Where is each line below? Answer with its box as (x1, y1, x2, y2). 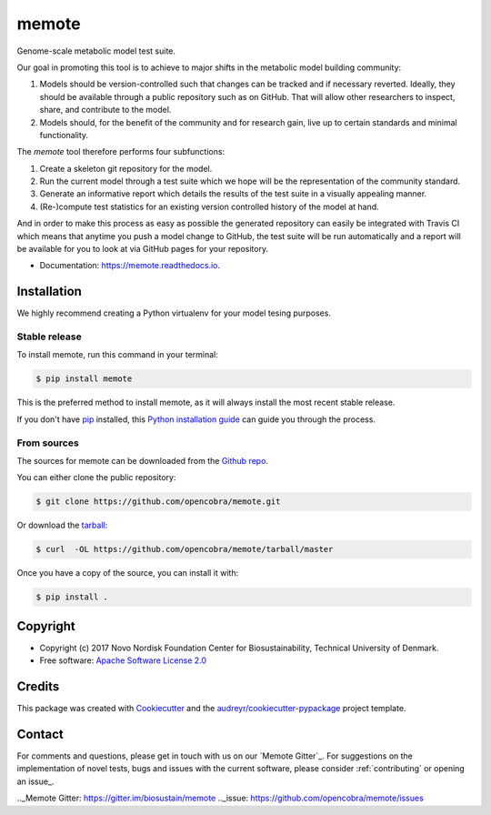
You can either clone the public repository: (16, 472, 176, 483)
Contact (16, 726, 64, 741)
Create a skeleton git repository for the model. (39, 163, 213, 174)
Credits (16, 679, 60, 694)
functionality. (39, 129, 89, 140)
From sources (16, 437, 79, 449)
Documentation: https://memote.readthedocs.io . (39, 260, 221, 271)
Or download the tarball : (16, 519, 108, 531)
